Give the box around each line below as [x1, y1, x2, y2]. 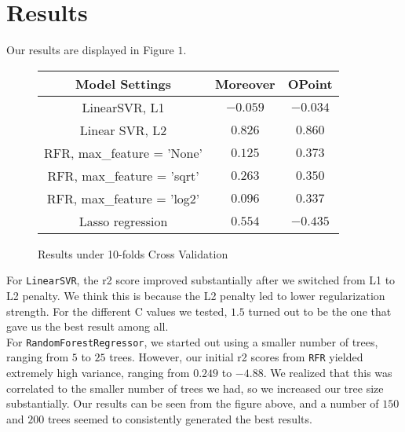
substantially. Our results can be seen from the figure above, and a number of [6, 395, 379, 412]
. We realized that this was [263, 364, 392, 381]
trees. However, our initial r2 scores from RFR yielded [109, 349, 363, 365]
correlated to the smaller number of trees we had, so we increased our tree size [6, 379, 384, 396]
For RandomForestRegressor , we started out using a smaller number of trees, [6, 333, 378, 350]
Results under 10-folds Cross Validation [38, 245, 228, 262]
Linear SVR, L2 [79, 120, 167, 139]
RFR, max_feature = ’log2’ [46, 189, 200, 207]
